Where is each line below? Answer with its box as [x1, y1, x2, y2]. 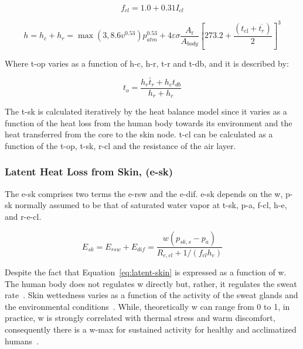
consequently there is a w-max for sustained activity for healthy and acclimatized [5, 323, 297, 335]
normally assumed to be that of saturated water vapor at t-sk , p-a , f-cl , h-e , [15, 199, 287, 211]
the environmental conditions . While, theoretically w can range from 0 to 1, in [5, 300, 290, 312]
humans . [5, 334, 39, 347]
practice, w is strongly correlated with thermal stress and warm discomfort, [5, 312, 275, 324]
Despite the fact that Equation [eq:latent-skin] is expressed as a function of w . [5, 266, 287, 278]
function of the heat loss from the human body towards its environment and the [5, 116, 292, 129]
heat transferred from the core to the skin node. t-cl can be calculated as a [5, 128, 273, 140]
